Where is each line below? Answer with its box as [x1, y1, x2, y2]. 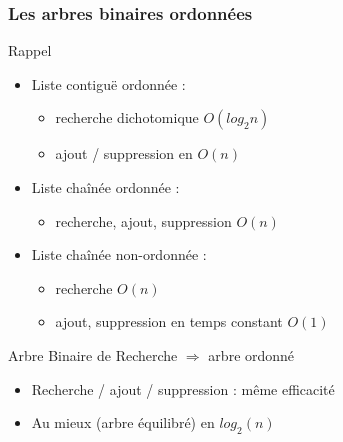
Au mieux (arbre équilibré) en [31, 412, 215, 433]
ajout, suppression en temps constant [55, 311, 283, 332]
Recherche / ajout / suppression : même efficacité [31, 378, 335, 399]
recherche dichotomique [55, 107, 199, 128]
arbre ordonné [208, 344, 295, 365]
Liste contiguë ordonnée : [31, 73, 186, 94]
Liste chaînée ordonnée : [31, 177, 180, 197]
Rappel [8, 40, 52, 61]
